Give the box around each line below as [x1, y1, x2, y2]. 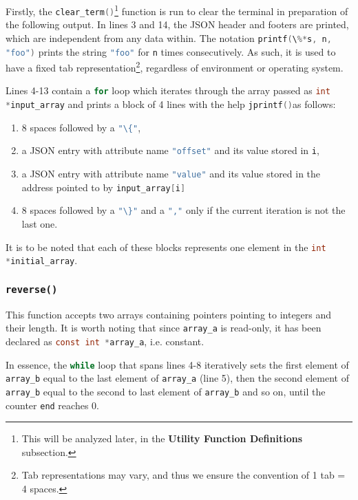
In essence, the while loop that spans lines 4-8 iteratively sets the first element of [6, 357, 349, 371]
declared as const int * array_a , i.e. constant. [6, 334, 204, 348]
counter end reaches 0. [6, 398, 99, 412]
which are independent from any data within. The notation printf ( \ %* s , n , [6, 30, 332, 45]
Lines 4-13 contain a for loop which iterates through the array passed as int [6, 83, 330, 98]
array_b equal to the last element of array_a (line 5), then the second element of [6, 371, 349, 385]
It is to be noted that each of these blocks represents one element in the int [6, 239, 326, 254]
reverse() [6, 283, 58, 295]
